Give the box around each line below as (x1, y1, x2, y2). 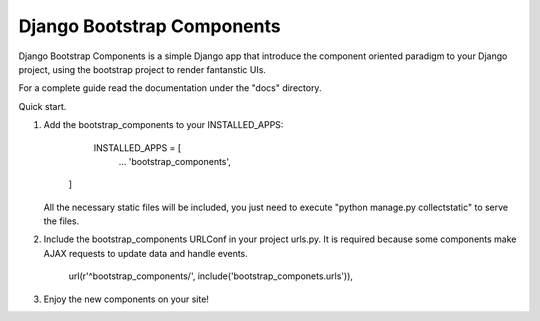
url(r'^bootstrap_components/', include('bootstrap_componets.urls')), (68, 270, 354, 282)
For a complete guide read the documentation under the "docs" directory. (18, 82, 322, 94)
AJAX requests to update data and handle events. (43, 247, 249, 259)
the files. (43, 215, 80, 227)
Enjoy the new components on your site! (43, 293, 210, 305)
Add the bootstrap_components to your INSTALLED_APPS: (43, 119, 284, 131)
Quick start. (18, 100, 67, 112)
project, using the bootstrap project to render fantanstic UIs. (18, 63, 267, 75)
